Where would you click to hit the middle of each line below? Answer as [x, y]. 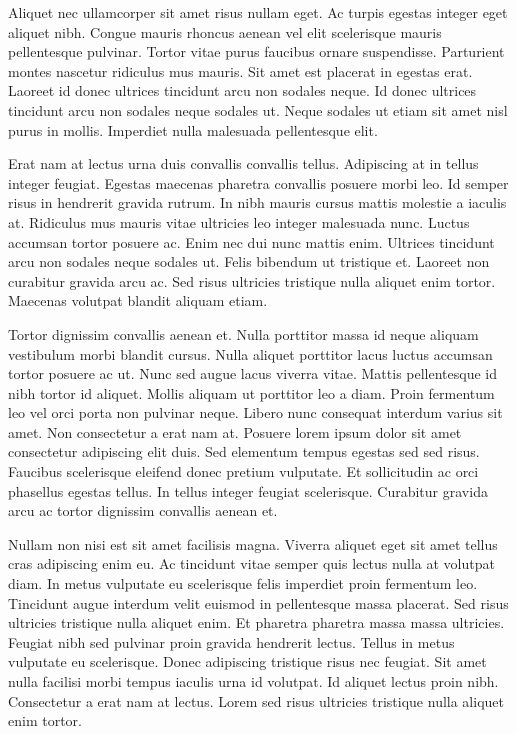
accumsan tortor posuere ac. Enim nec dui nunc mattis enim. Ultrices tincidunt [251, 241]
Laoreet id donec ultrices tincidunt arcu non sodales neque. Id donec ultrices [242, 90]
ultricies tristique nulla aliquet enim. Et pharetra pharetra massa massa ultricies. [256, 622]
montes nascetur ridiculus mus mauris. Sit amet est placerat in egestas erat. [240, 70]
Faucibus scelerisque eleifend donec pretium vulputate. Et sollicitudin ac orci [243, 471]
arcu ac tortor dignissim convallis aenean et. [143, 510]
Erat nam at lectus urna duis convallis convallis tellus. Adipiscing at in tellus [243, 163]
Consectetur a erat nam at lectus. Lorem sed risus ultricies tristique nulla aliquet [256, 700]
